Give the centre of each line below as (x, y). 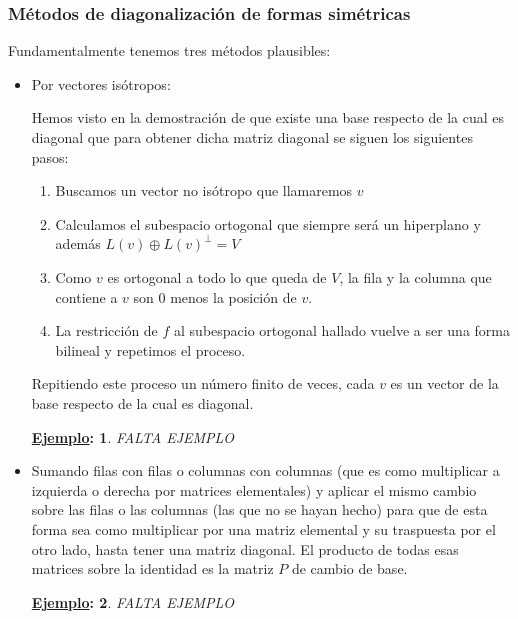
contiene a (86, 296)
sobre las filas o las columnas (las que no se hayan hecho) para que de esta (259, 509)
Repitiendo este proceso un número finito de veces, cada (203, 383)
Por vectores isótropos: (101, 83)
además (78, 243)
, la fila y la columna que (415, 276)
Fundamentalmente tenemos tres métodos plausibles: (169, 50)
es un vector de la (444, 383)
